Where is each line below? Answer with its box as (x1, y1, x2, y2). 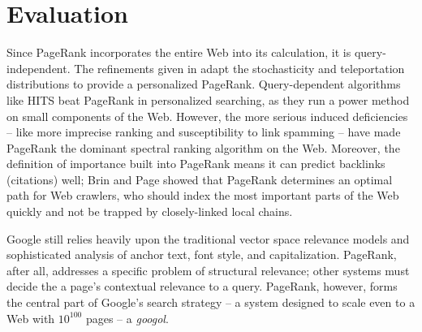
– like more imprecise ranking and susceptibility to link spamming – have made (6, 123, 401, 140)
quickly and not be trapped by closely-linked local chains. (6, 203, 293, 220)
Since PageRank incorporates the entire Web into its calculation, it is (6, 44, 351, 61)
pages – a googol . (85, 309, 169, 326)
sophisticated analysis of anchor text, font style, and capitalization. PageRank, (6, 246, 397, 263)
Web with (6, 309, 55, 326)
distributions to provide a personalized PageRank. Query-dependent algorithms (6, 75, 401, 93)
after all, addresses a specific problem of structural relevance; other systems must (6, 261, 410, 278)
